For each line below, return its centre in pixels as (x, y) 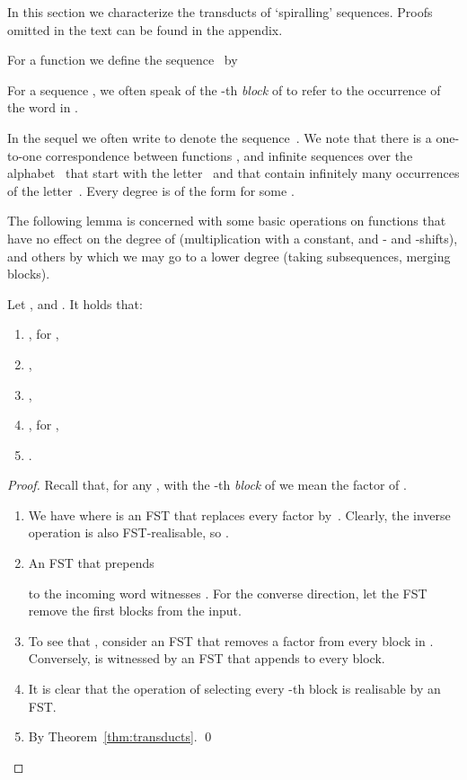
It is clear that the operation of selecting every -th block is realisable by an (234, 689)
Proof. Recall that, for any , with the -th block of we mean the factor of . (207, 485)
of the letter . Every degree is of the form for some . (151, 190)
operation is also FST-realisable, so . (128, 532)
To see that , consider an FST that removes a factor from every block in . (231, 640)
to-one (25, 155)
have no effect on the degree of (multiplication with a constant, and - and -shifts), (233, 238)
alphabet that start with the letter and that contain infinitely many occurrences (233, 173)
